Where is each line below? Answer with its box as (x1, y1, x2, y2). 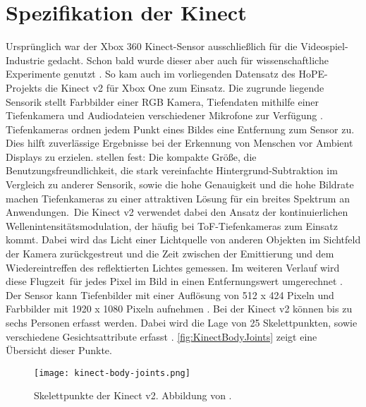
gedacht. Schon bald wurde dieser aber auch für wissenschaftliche (47, 52, 329, 67)
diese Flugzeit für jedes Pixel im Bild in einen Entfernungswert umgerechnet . (6, 274, 343, 288)
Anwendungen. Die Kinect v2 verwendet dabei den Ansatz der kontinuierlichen (6, 205, 348, 219)
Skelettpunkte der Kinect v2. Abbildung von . (34, 388, 232, 403)
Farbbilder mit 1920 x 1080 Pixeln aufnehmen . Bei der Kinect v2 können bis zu (6, 301, 353, 316)
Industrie (6, 52, 44, 67)
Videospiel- (300, 39, 348, 54)
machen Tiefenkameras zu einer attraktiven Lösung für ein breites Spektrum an (6, 190, 350, 205)
